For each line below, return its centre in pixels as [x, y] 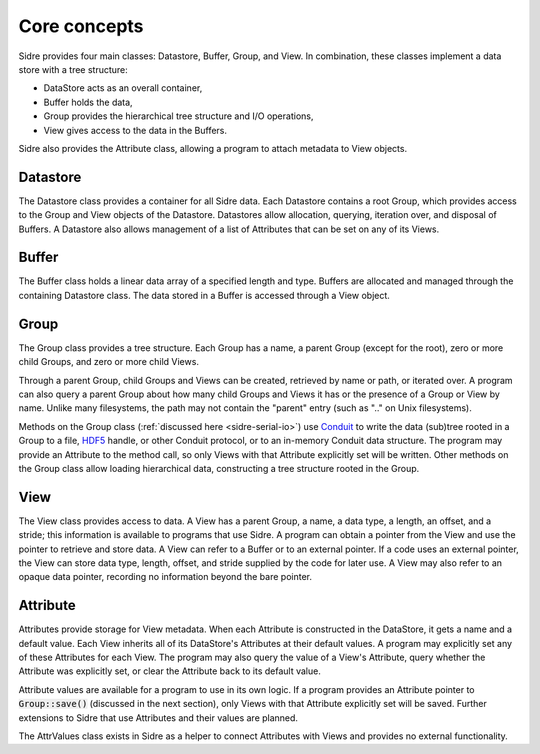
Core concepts [81, 26]
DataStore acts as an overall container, [123, 88]
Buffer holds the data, [88, 102]
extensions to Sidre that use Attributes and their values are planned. [158, 717]
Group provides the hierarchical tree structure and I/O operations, [178, 116]
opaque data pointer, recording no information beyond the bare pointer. [165, 577]
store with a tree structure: [73, 69]
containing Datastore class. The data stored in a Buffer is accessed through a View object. [204, 295]
